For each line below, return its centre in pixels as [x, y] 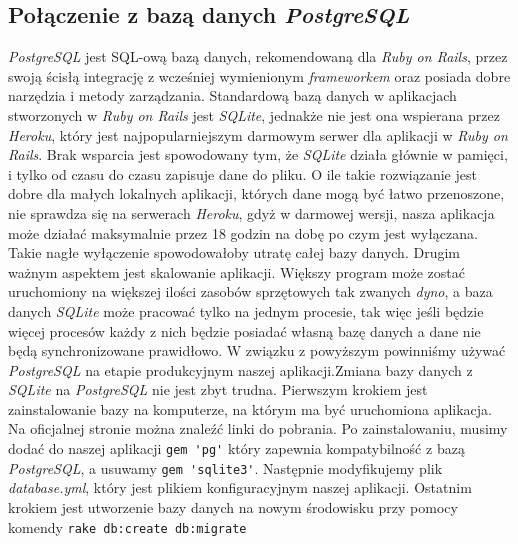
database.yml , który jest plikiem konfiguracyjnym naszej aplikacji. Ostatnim [240, 487]
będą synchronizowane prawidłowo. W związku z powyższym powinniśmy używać [257, 350]
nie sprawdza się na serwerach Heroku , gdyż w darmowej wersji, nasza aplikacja [251, 212]
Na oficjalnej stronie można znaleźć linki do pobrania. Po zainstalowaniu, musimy [258, 428]
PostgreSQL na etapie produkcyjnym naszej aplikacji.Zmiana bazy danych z [240, 369]
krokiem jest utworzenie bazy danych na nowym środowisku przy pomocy [233, 506]
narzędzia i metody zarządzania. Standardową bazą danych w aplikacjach [232, 95]
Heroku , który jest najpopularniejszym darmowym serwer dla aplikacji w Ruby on [258, 134]
